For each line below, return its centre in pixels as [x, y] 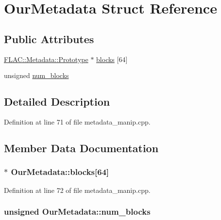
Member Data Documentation [81, 148]
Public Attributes [49, 39]
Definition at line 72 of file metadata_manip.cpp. [77, 190]
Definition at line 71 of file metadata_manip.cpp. [77, 121]
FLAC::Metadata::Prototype [46, 59]
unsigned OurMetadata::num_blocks [77, 212]
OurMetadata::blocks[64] [60, 172]
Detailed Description [57, 102]
